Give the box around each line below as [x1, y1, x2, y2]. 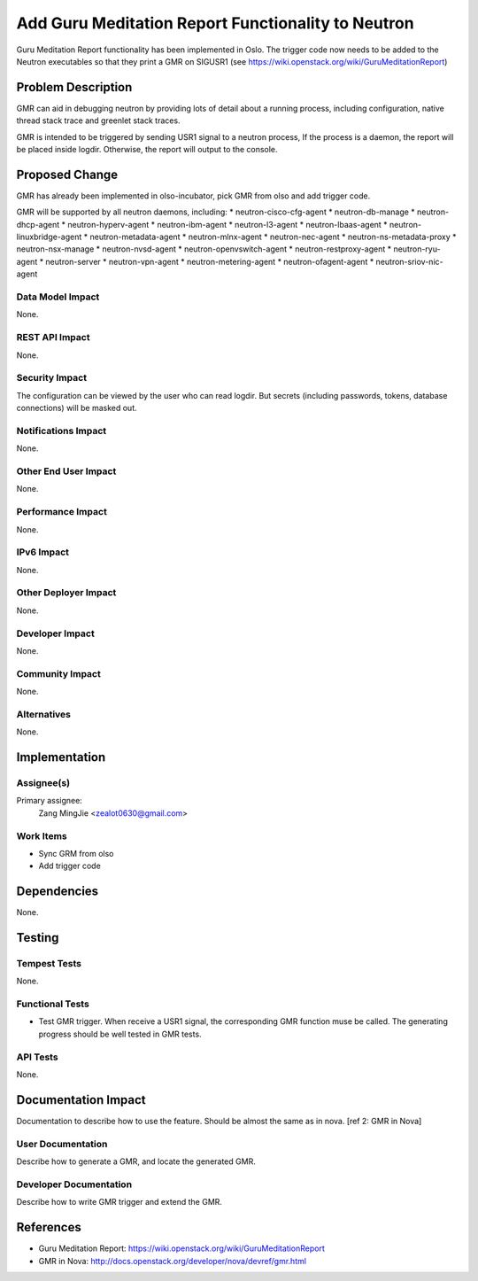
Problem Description [16, 80, 133, 95]
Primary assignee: [16, 796, 83, 806]
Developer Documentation [16, 1178, 133, 1191]
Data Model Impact [16, 291, 100, 303]
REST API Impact [16, 331, 90, 344]
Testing [16, 930, 59, 945]
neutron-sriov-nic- [375, 256, 443, 267]
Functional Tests [16, 998, 90, 1010]
